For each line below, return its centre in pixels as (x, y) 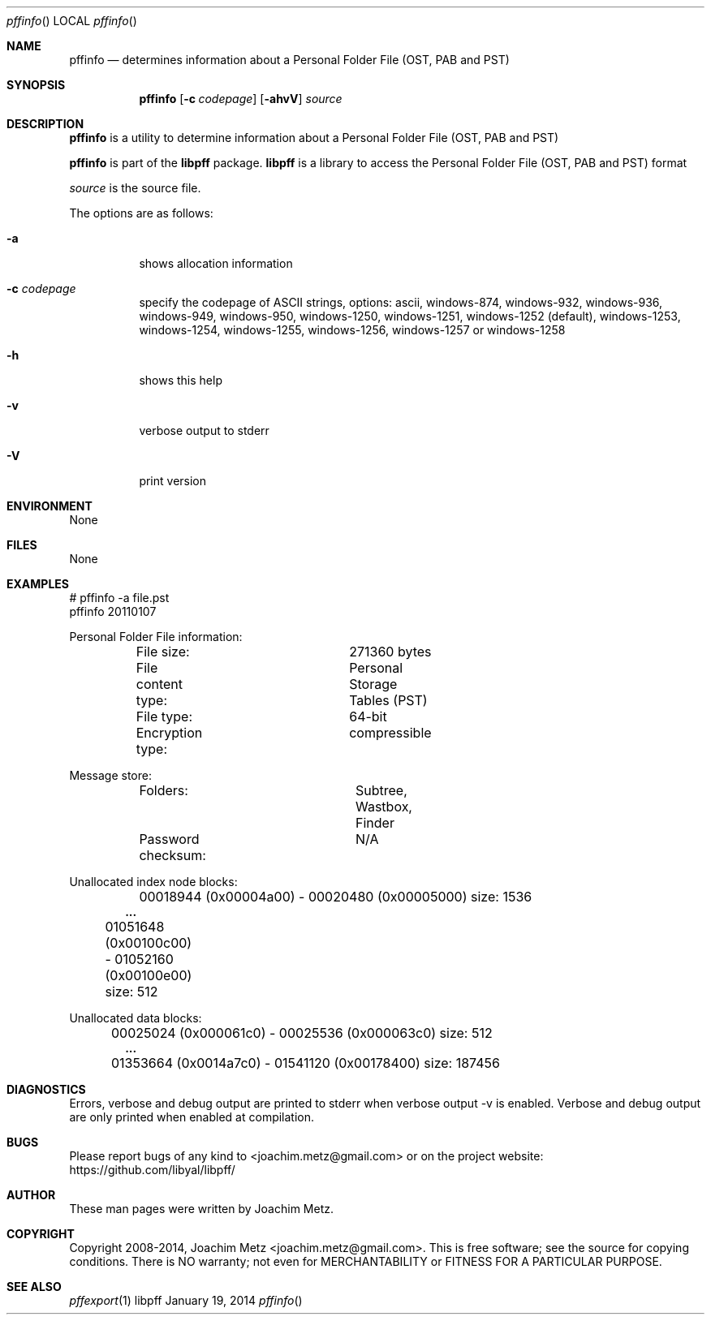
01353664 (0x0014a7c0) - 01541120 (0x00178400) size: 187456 (306, 1063)
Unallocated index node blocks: (153, 882)
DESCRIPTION (45, 124)
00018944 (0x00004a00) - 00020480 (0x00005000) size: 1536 (336, 897)
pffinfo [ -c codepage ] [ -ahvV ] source (241, 99)
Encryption (169, 733)
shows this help (181, 380)
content (159, 684)
